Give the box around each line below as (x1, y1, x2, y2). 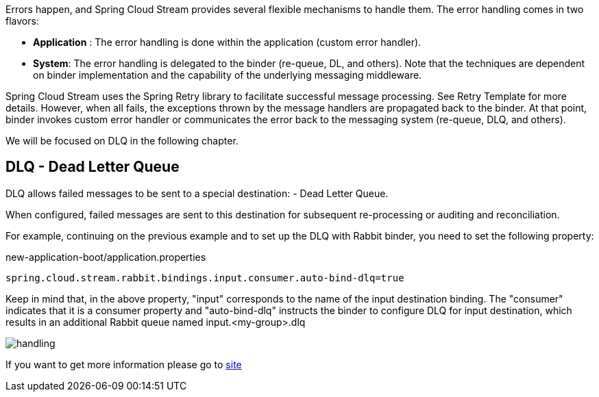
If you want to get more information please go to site (5, 358, 242, 370)
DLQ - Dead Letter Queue (5, 158, 180, 176)
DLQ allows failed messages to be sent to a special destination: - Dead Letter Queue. (5, 187, 389, 199)
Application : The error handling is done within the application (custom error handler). (33, 36, 421, 48)
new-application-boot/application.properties (5, 251, 206, 263)
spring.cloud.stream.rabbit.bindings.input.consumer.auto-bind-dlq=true (5, 272, 404, 283)
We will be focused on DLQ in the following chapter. (5, 135, 239, 146)
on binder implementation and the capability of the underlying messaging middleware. (33, 69, 422, 81)
